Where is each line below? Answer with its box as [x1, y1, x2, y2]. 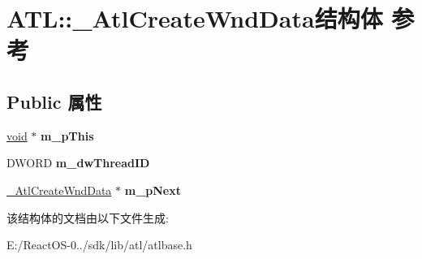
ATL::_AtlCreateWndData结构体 [6, 2, 383, 35]
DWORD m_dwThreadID [6, 154, 150, 171]
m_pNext [124, 181, 181, 198]
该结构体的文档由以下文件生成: [6, 209, 169, 226]
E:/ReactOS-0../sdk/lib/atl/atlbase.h [6, 236, 192, 253]
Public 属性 [6, 88, 102, 114]
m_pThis [41, 127, 94, 144]
